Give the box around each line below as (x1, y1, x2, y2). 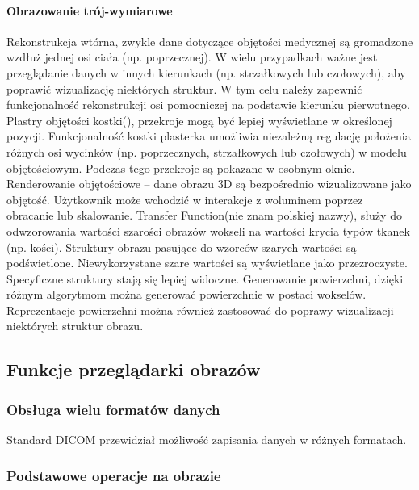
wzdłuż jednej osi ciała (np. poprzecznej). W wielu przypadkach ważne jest (6, 48, 378, 65)
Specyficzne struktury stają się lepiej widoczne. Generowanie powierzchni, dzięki (6, 270, 404, 287)
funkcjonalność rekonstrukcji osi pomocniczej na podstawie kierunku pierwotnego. (6, 96, 410, 113)
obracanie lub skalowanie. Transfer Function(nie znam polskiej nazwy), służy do (6, 207, 402, 224)
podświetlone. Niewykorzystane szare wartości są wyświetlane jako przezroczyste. (6, 254, 408, 271)
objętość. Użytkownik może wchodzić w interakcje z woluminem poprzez (6, 191, 363, 207)
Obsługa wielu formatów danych (6, 399, 220, 419)
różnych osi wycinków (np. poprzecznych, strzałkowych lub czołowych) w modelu (6, 143, 407, 160)
